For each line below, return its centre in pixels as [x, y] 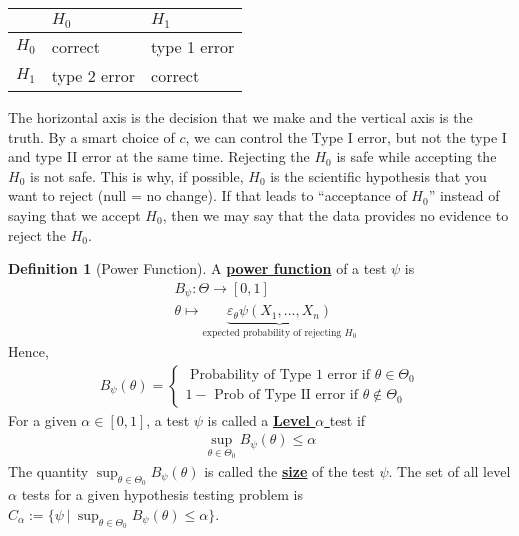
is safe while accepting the [416, 156]
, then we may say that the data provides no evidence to [335, 214]
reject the [37, 234]
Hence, [28, 351]
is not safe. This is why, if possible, [136, 175]
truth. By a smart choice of [91, 136]
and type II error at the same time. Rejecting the [159, 156]
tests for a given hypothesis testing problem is [162, 494]
